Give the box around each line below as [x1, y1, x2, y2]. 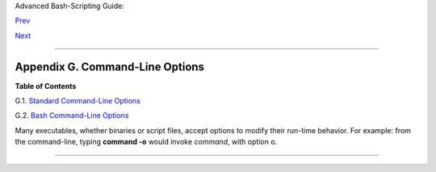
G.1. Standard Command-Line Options [15, 96, 140, 106]
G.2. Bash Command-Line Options [15, 111, 129, 120]
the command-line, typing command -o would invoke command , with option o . [15, 137, 278, 147]
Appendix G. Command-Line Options [15, 60, 205, 73]
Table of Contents [15, 81, 77, 90]
